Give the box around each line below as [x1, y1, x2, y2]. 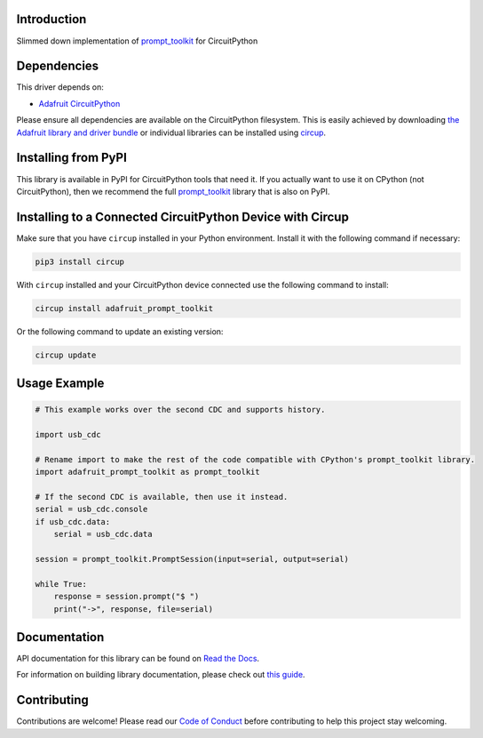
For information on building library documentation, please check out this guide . [16, 670, 305, 680]
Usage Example [16, 376, 105, 391]
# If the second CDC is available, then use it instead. [35, 492, 289, 502]
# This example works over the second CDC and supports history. [35, 405, 326, 415]
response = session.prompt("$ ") [53, 591, 200, 602]
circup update [35, 349, 97, 360]
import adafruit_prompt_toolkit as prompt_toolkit [35, 467, 261, 477]
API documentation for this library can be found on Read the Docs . [16, 654, 260, 664]
